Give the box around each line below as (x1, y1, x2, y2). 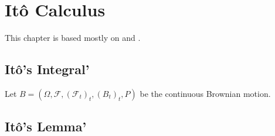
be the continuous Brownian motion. (140, 87, 271, 99)
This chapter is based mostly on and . (5, 32, 141, 44)
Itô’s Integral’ (5, 60, 90, 78)
